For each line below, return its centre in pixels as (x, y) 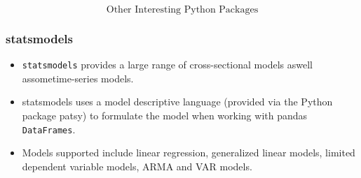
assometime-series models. (78, 78)
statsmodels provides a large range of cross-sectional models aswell (167, 65)
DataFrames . (49, 129)
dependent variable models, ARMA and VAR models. (137, 166)
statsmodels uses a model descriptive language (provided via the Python (177, 102)
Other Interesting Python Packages (182, 10)
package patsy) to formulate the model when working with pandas (165, 116)
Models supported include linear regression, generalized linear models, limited (189, 153)
